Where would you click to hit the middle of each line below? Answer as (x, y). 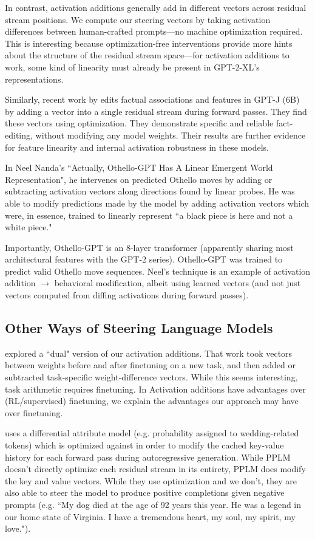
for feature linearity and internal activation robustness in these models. (137, 147)
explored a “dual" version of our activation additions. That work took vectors (149, 353)
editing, (19, 135)
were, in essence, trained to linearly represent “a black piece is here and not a (149, 215)
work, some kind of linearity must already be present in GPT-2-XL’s (132, 67)
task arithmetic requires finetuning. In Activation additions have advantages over (155, 389)
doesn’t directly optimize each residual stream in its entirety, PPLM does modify (155, 469)
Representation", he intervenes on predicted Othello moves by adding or (139, 179)
